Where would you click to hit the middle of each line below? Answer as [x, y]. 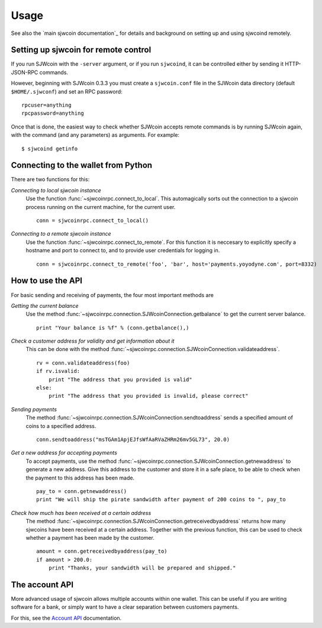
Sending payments [34, 409]
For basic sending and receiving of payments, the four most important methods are [112, 295]
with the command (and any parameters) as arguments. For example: [95, 135]
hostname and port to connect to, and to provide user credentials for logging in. [123, 250]
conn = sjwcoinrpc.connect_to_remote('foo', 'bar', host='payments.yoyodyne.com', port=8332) [177, 264]
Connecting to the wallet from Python [82, 165]
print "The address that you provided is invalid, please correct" [148, 396]
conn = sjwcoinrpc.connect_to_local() [93, 221]
